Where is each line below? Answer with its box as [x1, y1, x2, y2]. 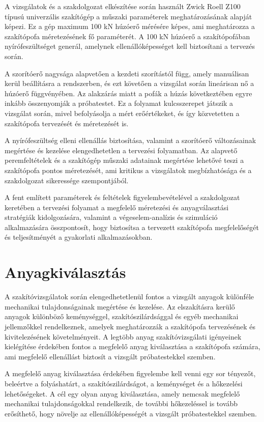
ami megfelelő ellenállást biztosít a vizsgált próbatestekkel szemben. [5, 351, 216, 361]
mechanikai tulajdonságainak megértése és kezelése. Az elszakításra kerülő [5, 301, 235, 312]
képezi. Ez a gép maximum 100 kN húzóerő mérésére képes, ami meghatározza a [5, 21, 255, 32]
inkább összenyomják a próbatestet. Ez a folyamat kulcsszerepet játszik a [5, 98, 233, 108]
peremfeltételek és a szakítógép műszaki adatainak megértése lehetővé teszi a [5, 155, 244, 165]
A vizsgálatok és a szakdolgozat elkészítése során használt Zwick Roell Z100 [5, 1, 241, 11]
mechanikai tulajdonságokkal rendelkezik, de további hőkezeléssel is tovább [5, 398, 238, 409]
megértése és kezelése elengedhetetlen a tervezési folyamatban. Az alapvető [5, 145, 238, 155]
